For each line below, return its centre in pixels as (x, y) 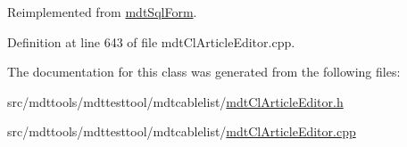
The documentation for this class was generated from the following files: (204, 72)
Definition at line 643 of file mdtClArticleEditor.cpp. (151, 41)
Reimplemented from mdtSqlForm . (102, 12)
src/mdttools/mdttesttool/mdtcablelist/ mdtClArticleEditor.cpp (182, 131)
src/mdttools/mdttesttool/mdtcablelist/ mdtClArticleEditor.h (175, 101)
